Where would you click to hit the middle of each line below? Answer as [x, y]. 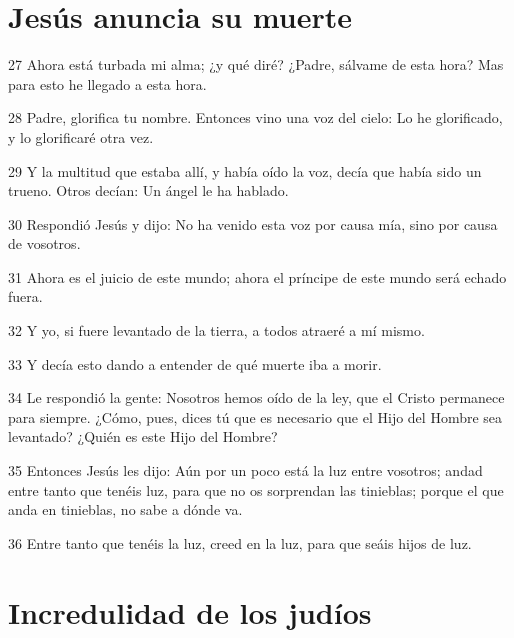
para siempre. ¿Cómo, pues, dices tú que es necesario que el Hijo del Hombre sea [255, 416]
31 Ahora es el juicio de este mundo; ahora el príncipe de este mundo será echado [257, 276]
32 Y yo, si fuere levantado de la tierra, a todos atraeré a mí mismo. [216, 330]
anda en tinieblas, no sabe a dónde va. [125, 509]
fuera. [25, 296]
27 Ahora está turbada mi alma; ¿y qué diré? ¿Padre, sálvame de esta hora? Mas [256, 64]
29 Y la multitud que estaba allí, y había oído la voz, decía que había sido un [245, 170]
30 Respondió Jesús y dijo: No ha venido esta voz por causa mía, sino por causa [253, 223]
